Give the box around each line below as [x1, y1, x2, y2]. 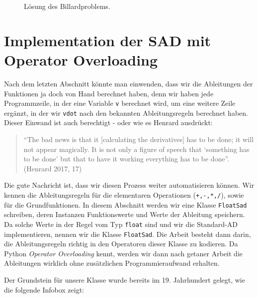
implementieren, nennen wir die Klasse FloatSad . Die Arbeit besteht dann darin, [4, 228, 251, 239]
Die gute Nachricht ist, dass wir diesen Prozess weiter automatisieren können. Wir [4, 180, 255, 190]
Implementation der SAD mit [4, 30, 211, 50]
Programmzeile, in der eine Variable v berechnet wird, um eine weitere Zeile [4, 98, 236, 108]
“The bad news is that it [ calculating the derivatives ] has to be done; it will [23, 134, 254, 144]
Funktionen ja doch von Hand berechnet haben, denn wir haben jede [4, 88, 214, 98]
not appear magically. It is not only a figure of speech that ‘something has [23, 144, 250, 154]
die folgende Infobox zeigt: [4, 284, 85, 295]
